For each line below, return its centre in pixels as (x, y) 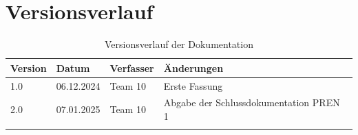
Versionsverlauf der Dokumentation (179, 44)
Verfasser (132, 67)
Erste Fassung (193, 85)
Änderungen (193, 67)
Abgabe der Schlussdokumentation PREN (252, 102)
